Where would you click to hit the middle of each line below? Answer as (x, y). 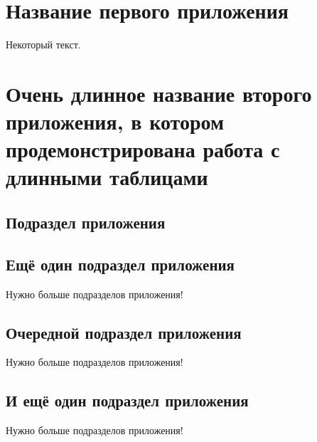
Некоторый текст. (43, 44)
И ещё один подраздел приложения (127, 400)
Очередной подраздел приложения (124, 332)
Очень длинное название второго (159, 93)
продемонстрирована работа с (143, 149)
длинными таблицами (107, 177)
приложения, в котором (115, 121)
